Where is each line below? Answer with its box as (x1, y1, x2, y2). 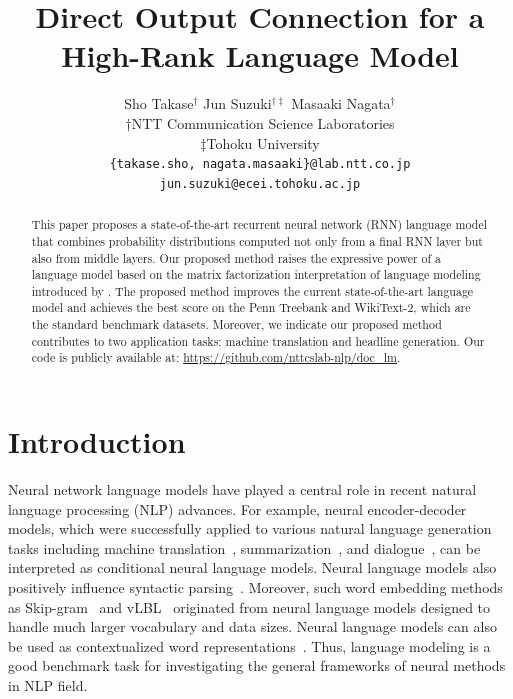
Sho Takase (124, 93, 194, 114)
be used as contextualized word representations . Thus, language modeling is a (8, 635, 491, 656)
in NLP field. (8, 674, 88, 695)
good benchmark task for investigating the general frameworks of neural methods (8, 655, 506, 676)
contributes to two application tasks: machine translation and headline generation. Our (31, 332, 485, 349)
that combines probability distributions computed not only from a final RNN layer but (31, 232, 483, 249)
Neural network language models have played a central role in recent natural (8, 479, 477, 500)
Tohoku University (206, 132, 320, 153)
